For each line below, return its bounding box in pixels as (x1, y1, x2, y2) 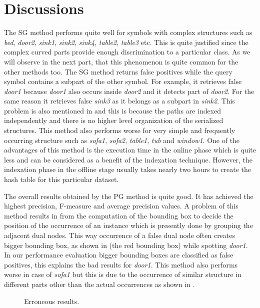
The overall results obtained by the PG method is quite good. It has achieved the (4, 190, 253, 201)
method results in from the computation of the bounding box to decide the (4, 210, 233, 220)
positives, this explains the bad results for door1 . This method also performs (4, 259, 238, 269)
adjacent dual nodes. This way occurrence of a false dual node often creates (4, 230, 235, 240)
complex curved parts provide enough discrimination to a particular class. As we (4, 46, 250, 57)
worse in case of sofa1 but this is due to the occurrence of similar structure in (4, 269, 241, 279)
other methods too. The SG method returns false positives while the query (4, 66, 232, 76)
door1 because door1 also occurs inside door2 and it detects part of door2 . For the (4, 85, 254, 96)
